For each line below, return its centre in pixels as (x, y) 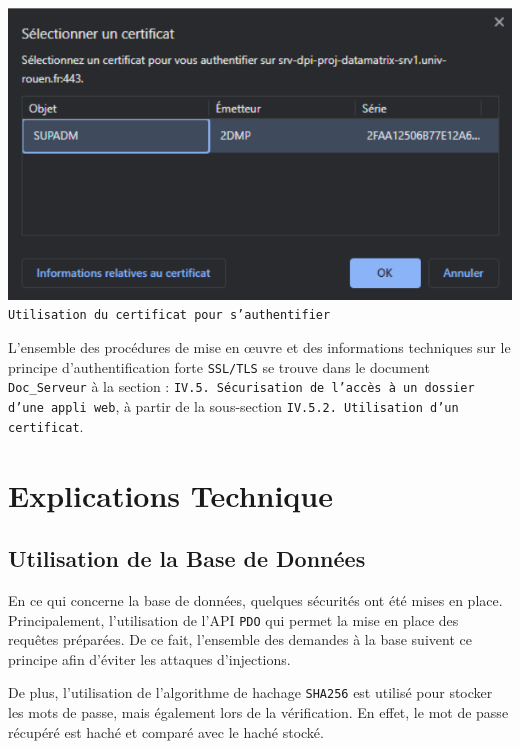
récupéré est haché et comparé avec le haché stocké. (166, 731)
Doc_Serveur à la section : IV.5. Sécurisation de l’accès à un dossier (241, 386)
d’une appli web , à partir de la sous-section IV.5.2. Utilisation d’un (233, 406)
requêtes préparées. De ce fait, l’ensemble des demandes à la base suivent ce (240, 639)
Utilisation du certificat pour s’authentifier (169, 315)
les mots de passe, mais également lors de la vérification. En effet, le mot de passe (258, 712)
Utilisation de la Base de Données (187, 558)
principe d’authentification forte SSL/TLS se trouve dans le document (219, 366)
